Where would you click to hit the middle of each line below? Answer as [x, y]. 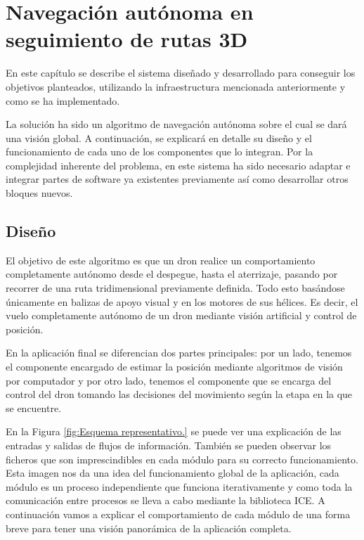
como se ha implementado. [63, 100]
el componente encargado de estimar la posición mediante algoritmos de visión [174, 367]
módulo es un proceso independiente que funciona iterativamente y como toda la [179, 486]
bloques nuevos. [39, 193]
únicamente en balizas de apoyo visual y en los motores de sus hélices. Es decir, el [182, 301]
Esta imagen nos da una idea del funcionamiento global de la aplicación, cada [173, 473]
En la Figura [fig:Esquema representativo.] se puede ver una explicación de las [174, 431]
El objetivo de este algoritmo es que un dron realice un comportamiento [161, 260]
